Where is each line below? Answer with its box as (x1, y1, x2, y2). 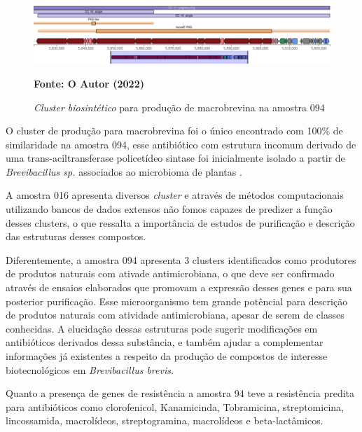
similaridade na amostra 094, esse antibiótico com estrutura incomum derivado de (6, 137, 356, 151)
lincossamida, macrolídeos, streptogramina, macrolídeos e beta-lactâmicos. (6, 413, 323, 428)
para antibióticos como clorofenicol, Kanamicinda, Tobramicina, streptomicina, (6, 399, 344, 414)
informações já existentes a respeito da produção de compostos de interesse (6, 349, 328, 363)
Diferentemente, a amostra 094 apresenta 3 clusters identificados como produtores (6, 252, 356, 267)
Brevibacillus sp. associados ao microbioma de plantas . (6, 164, 242, 179)
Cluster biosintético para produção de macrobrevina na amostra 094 (34, 99, 325, 114)
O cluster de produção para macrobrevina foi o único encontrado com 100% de (6, 123, 343, 138)
